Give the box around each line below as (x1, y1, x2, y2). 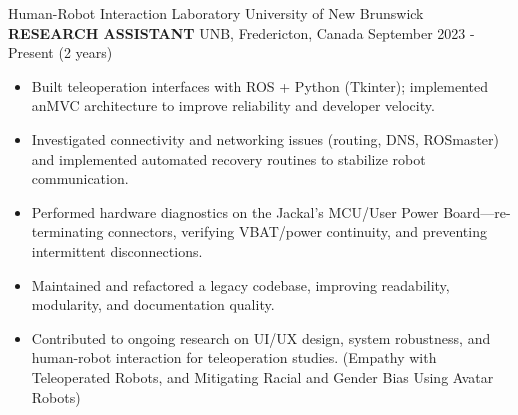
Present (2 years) (8, 42, 113, 63)
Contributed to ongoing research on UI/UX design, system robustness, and (31, 327, 491, 348)
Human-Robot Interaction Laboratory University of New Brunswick (8, 3, 424, 23)
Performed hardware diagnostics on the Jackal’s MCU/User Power (31, 201, 439, 222)
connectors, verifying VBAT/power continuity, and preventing (108, 221, 487, 242)
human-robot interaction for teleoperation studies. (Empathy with (31, 347, 437, 368)
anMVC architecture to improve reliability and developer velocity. (31, 95, 435, 116)
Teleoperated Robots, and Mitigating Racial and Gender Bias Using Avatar (31, 366, 494, 387)
